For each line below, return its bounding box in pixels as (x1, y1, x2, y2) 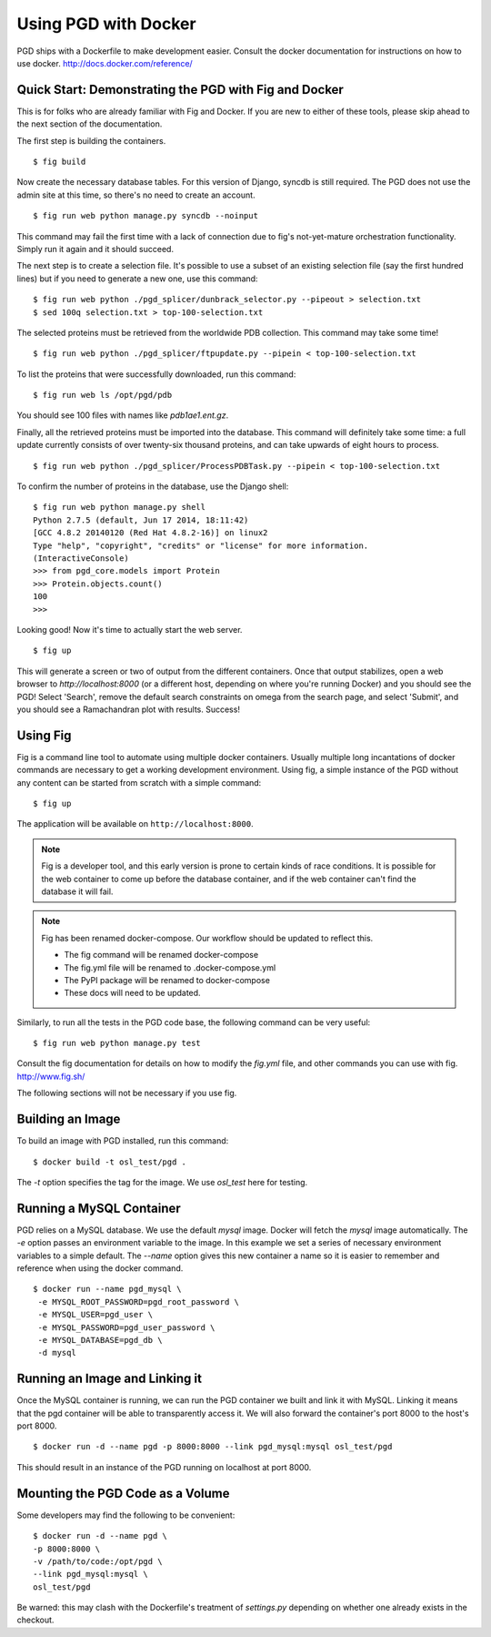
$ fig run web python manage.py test (33, 1038, 202, 1049)
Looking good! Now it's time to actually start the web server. (16, 624, 243, 635)
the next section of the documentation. (16, 118, 163, 129)
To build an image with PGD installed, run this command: (16, 1135, 229, 1146)
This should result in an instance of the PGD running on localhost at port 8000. (16, 1461, 312, 1472)
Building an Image (16, 1112, 121, 1127)
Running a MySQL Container (16, 1200, 181, 1215)
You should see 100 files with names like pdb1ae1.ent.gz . (16, 410, 229, 421)
